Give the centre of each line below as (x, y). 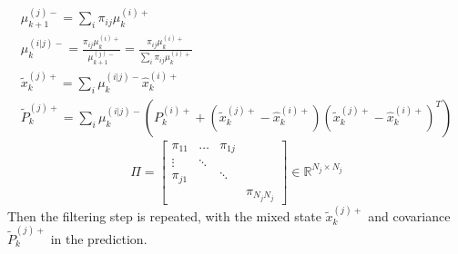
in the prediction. (99, 238)
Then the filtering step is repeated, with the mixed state (164, 215)
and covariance (409, 215)
